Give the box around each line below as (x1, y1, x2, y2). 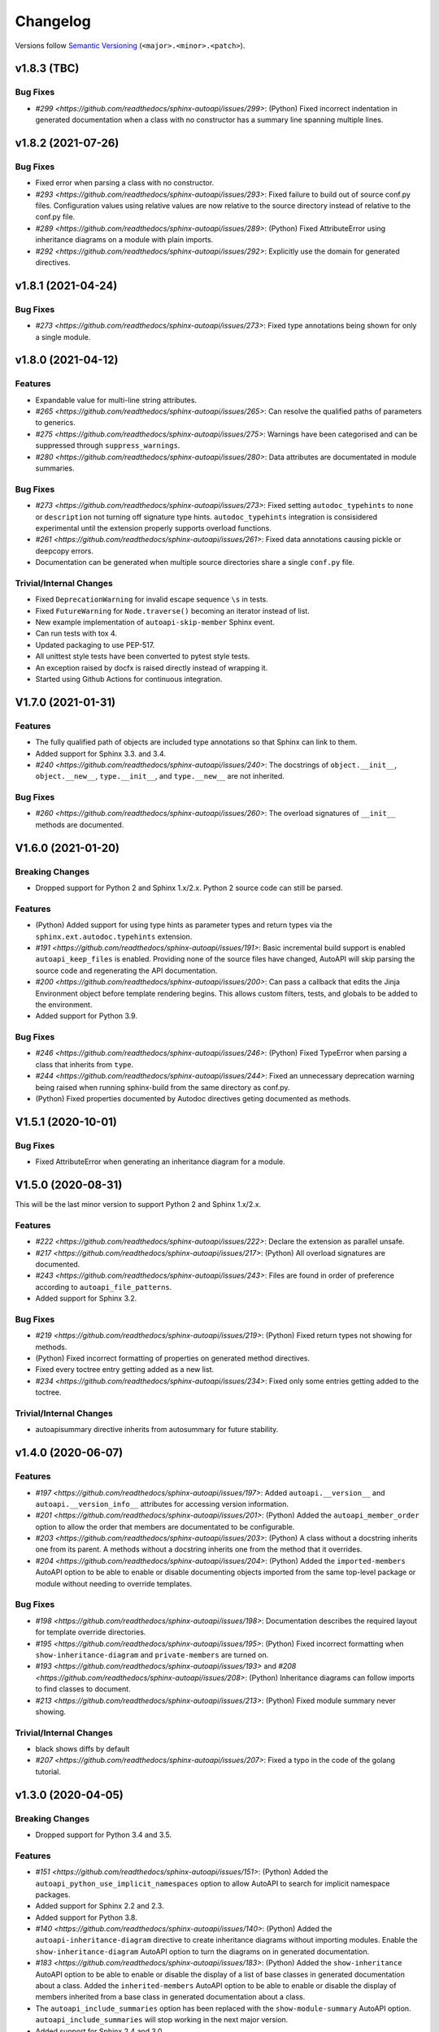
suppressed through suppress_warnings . (35, 441, 180, 450)
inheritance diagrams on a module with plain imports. (35, 235, 214, 245)
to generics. (35, 418, 76, 428)
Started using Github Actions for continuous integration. (35, 675, 223, 684)
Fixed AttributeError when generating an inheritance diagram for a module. (35, 1157, 286, 1166)
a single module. (35, 332, 91, 341)
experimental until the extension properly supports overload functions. (35, 523, 272, 532)
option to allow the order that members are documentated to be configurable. (35, 1522, 295, 1531)
